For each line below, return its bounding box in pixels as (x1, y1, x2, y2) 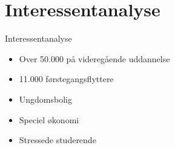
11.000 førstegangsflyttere (19, 72, 114, 85)
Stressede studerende (19, 134, 96, 146)
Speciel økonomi (19, 113, 79, 126)
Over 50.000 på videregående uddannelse (19, 52, 170, 65)
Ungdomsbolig (19, 92, 73, 105)
